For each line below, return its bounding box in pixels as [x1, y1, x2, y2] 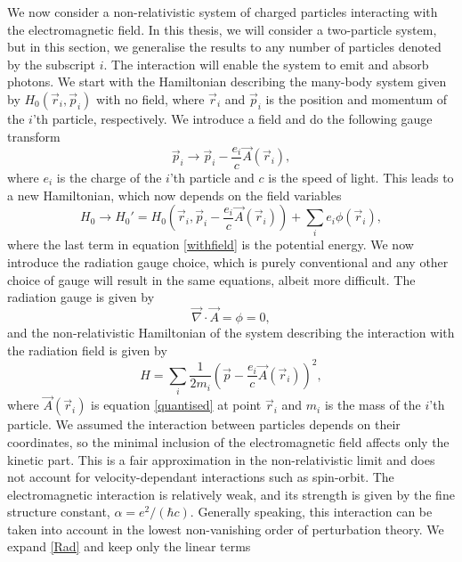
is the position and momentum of [265, 89, 448, 108]
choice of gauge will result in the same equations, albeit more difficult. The [7, 270, 416, 289]
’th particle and [169, 167, 255, 186]
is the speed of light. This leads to [268, 167, 454, 186]
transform [7, 126, 61, 145]
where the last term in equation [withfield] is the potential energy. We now [7, 235, 414, 254]
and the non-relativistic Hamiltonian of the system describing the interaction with [7, 323, 455, 342]
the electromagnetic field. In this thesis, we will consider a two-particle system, [7, 20, 437, 38]
